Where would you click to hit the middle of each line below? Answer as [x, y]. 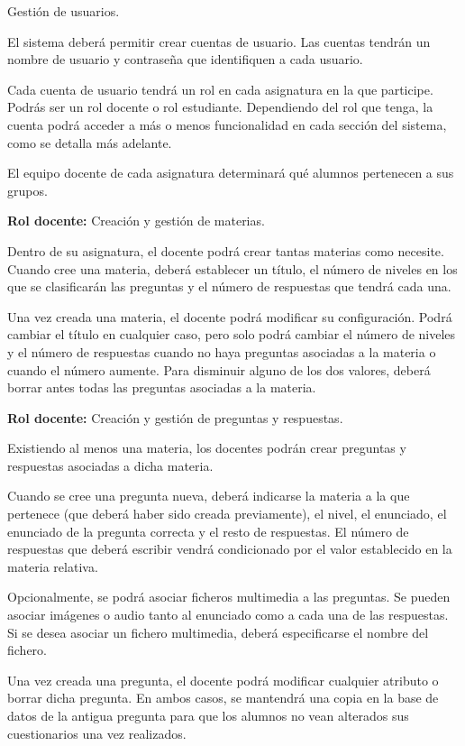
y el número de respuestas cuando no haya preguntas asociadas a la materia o [222, 351]
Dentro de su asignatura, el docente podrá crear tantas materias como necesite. [226, 250]
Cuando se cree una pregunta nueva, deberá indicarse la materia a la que [209, 496]
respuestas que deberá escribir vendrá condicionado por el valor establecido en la [230, 549]
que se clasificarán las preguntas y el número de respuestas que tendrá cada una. [229, 286]
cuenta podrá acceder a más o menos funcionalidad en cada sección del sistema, [227, 124]
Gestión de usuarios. [64, 11]
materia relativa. [53, 566]
